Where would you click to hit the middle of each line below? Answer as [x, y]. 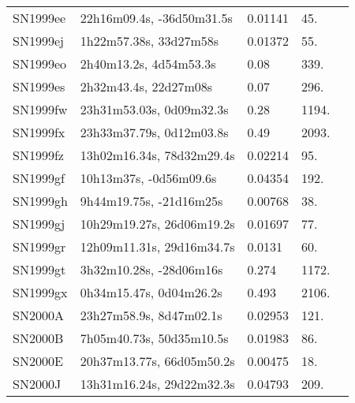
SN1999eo [40, 63]
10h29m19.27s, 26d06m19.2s [157, 224]
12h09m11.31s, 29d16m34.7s [157, 246]
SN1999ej [38, 41]
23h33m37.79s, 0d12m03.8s [154, 132]
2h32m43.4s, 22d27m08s [146, 86]
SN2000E [38, 361]
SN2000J [37, 384]
